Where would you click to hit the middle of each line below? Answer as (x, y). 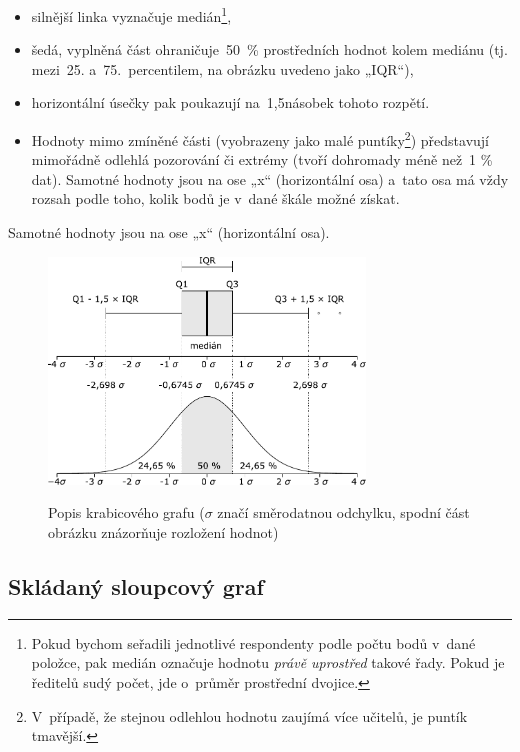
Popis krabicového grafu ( (126, 512)
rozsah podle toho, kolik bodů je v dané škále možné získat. (215, 198)
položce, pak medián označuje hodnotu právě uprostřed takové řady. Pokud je (268, 662)
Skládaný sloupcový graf (136, 586)
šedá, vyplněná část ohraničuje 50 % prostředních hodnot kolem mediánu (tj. (269, 49)
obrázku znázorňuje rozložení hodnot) (163, 532)
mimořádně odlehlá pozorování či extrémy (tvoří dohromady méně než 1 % (262, 159)
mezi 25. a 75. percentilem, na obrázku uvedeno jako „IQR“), (222, 68)
